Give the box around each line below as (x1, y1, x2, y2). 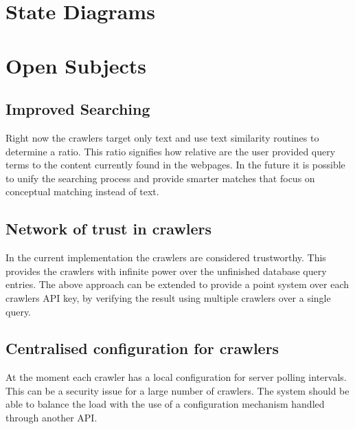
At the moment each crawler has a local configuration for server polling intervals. (5, 370, 347, 384)
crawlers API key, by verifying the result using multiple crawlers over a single (5, 290, 331, 305)
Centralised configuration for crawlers (5, 338, 279, 359)
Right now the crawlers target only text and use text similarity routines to (5, 130, 319, 144)
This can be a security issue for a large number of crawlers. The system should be (5, 383, 350, 397)
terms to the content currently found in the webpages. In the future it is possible (5, 157, 345, 172)
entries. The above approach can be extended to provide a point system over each (5, 277, 350, 291)
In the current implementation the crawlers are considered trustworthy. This (5, 250, 326, 265)
